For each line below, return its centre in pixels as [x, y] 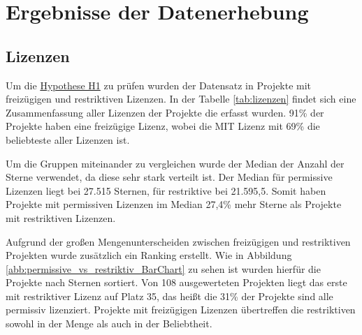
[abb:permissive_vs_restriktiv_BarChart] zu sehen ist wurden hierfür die [163, 268]
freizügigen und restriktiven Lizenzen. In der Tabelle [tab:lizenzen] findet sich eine [181, 99]
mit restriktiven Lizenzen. [61, 217]
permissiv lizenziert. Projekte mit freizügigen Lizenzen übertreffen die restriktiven [181, 310]
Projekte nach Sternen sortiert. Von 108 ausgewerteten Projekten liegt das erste [176, 282]
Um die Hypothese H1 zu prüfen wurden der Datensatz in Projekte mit [159, 85]
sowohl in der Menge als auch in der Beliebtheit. [109, 323]
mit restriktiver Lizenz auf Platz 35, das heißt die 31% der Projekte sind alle [169, 296]
